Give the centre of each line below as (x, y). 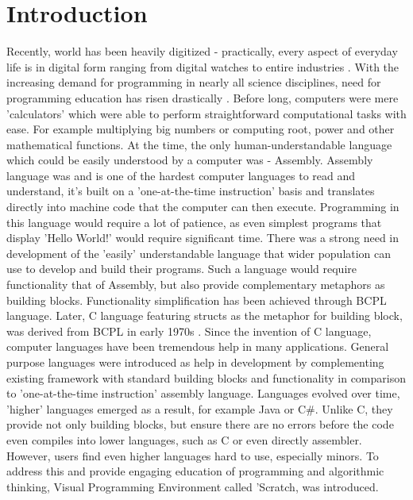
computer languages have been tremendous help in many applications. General (198, 346)
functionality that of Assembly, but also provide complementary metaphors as (196, 285)
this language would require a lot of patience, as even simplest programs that (194, 222)
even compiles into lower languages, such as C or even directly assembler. (184, 439)
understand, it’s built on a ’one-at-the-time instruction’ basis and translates (191, 191)
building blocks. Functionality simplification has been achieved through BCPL (197, 300)
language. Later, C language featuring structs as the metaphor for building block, (205, 315)
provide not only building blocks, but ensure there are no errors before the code (200, 424)
